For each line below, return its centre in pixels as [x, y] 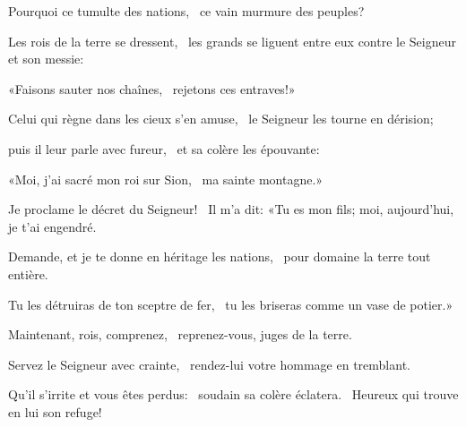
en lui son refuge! [55, 411]
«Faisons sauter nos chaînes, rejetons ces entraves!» [152, 88]
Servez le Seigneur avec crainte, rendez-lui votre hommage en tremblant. [209, 364]
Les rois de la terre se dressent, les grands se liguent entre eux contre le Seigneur [232, 41]
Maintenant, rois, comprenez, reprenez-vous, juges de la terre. [180, 334]
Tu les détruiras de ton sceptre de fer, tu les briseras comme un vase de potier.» [231, 304]
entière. [28, 273]
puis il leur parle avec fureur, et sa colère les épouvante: [164, 148]
